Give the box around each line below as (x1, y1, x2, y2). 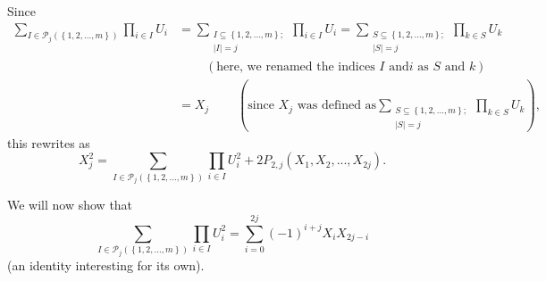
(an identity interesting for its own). (7, 255, 205, 274)
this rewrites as (7, 133, 90, 152)
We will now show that (7, 195, 133, 214)
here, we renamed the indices (216, 61, 375, 74)
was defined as (297, 99, 377, 112)
